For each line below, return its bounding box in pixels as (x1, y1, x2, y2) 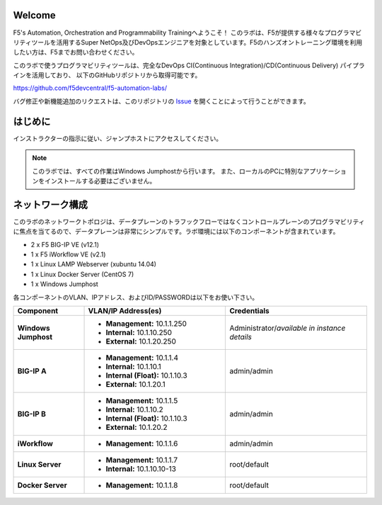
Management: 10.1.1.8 (105, 480, 178, 490)
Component (17, 305, 59, 315)
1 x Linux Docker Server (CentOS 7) (30, 270, 134, 278)
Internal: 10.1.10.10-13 (105, 464, 177, 474)
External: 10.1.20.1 (105, 379, 166, 389)
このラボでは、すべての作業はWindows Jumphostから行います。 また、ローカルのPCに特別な (32, 166, 303, 175)
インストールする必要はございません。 (44, 176, 156, 185)
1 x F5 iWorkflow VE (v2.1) (30, 250, 106, 259)
